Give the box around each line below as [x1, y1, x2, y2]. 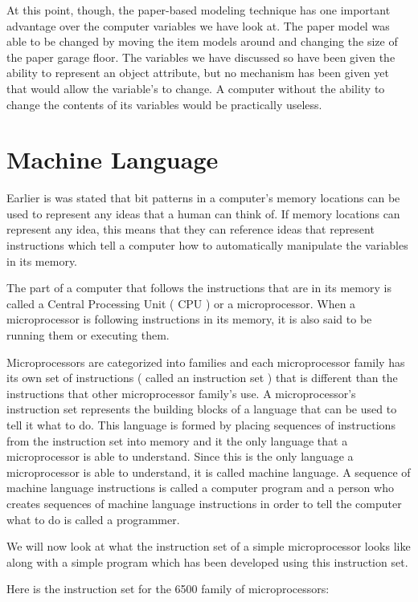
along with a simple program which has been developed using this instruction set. [6, 553, 408, 570]
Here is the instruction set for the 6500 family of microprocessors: [6, 580, 330, 597]
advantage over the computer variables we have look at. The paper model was [6, 17, 390, 34]
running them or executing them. [6, 327, 170, 344]
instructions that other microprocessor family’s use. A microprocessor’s [6, 384, 356, 401]
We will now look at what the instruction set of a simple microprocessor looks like [6, 538, 411, 555]
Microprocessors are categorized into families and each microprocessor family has [6, 353, 405, 370]
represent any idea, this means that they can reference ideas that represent [6, 221, 375, 238]
